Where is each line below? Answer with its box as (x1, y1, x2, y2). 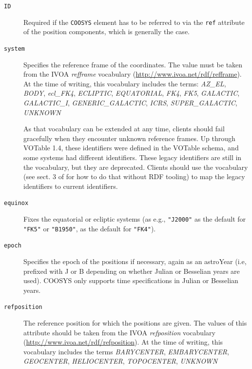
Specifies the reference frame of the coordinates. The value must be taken (23, 59, 243, 69)
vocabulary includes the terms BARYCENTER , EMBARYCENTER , (23, 346, 229, 356)
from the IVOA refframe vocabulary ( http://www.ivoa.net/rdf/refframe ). (23, 69, 242, 79)
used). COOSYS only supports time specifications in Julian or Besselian (23, 275, 238, 286)
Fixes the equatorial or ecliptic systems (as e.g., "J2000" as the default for (23, 213, 246, 224)
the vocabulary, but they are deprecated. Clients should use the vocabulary (23, 162, 248, 172)
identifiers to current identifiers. (23, 181, 118, 191)
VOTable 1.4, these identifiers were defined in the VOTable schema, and (23, 143, 239, 153)
